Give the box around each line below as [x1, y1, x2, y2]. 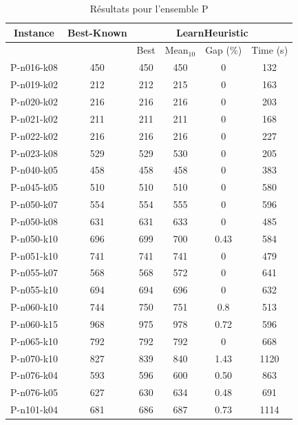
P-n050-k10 [10, 231, 58, 245]
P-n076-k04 [10, 368, 58, 382]
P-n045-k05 [10, 180, 58, 194]
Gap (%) [205, 43, 242, 57]
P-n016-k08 [10, 60, 58, 74]
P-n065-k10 [10, 333, 58, 348]
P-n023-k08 [10, 145, 58, 160]
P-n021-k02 [10, 111, 58, 125]
